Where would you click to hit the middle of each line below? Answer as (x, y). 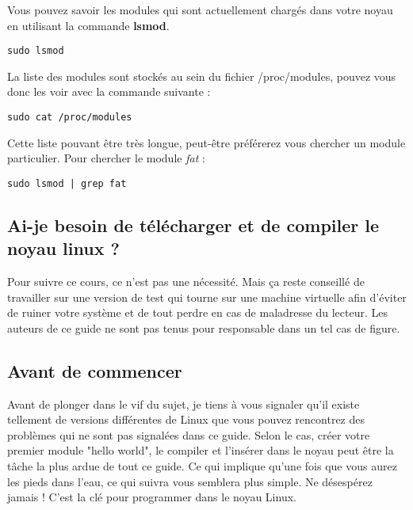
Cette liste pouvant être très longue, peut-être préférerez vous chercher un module (206, 142)
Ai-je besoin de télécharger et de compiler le (193, 225)
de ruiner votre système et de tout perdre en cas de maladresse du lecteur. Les (197, 312)
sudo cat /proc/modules (70, 118)
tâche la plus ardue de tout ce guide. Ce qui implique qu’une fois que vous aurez (202, 466)
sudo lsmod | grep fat (67, 183)
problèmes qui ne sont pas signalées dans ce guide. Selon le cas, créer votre (189, 434)
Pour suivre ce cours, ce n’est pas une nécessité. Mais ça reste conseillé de (186, 282)
